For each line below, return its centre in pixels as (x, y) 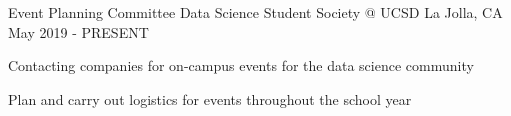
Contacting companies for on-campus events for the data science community (241, 65)
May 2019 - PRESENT (78, 31)
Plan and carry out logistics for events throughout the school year (210, 98)
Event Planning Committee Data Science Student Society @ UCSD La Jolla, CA (255, 12)
